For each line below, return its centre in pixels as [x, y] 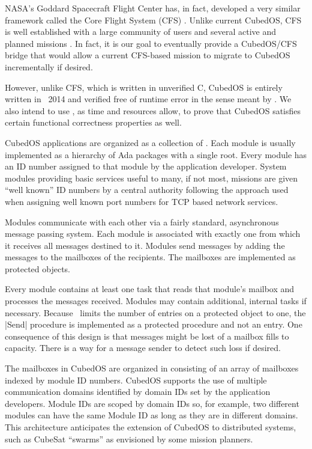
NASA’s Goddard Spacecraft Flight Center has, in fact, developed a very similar [153, 8]
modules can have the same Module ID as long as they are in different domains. [151, 415]
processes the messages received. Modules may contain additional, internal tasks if [156, 301]
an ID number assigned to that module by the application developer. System [146, 166]
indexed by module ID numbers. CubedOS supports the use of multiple [136, 380]
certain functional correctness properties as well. [93, 122]
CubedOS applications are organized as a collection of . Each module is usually [150, 142]
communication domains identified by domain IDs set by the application [138, 392]
